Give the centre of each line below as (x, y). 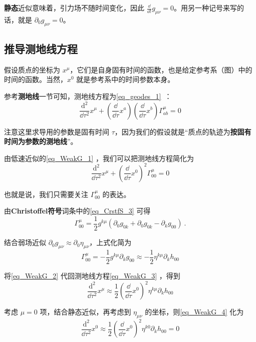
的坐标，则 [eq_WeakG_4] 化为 (194, 312)
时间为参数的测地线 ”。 (41, 141)
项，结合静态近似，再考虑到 (85, 312)
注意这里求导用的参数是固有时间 (57, 131)
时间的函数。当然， (36, 79)
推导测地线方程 (41, 48)
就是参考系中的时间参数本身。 (125, 79)
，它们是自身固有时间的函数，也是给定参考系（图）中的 (161, 69)
